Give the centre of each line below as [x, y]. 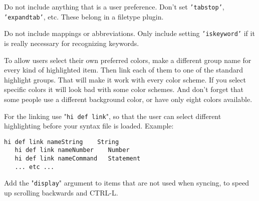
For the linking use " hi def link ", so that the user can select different [113, 116]
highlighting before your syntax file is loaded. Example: [89, 126]
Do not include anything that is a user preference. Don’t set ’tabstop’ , [114, 6]
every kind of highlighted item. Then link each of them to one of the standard [123, 70]
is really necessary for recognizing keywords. [72, 43]
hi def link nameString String [62, 142]
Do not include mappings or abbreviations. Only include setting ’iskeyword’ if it [129, 33]
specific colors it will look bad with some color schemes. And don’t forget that [124, 89]
